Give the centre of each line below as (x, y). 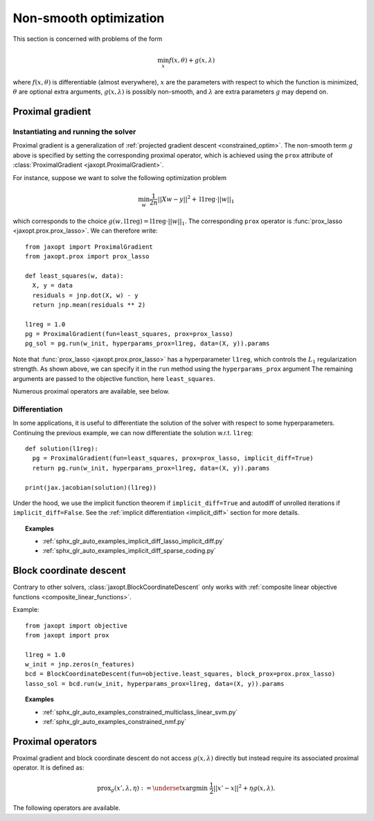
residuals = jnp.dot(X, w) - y (85, 295)
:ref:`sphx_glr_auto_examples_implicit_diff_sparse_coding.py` (129, 551)
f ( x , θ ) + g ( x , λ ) (192, 60)
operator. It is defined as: (48, 768)
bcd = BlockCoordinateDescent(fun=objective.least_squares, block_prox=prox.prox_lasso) (180, 674)
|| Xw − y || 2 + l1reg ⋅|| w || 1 (196, 199)
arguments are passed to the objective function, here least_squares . (114, 378)
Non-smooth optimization (89, 18)
